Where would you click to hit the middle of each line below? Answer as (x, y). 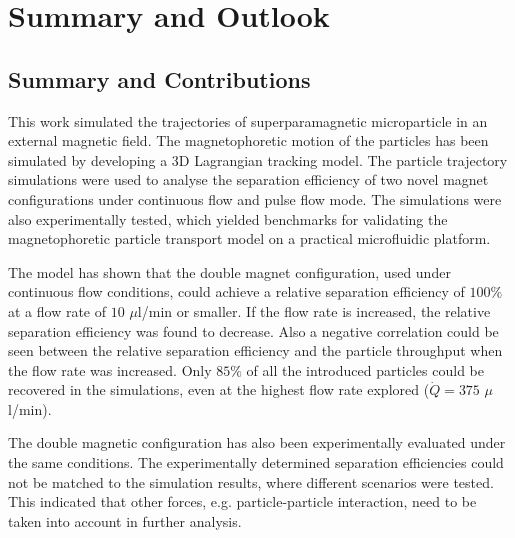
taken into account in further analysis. (125, 520)
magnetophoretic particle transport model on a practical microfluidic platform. (249, 238)
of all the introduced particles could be (365, 369)
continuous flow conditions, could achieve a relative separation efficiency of (236, 291)
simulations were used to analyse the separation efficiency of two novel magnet (248, 179)
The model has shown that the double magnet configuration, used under (229, 271)
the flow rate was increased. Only (110, 369)
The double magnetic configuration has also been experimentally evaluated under (257, 442)
